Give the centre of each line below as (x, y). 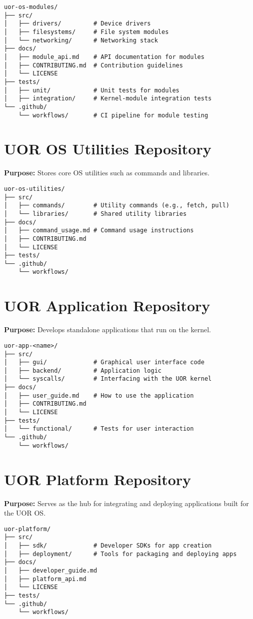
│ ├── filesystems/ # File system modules (86, 32)
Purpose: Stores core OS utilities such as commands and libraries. (107, 173)
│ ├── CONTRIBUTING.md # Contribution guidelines (93, 65)
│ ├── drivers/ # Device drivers (77, 24)
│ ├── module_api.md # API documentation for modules (104, 57)
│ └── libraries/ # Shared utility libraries (95, 214)
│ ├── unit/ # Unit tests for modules (92, 90)
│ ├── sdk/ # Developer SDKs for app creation (108, 546)
